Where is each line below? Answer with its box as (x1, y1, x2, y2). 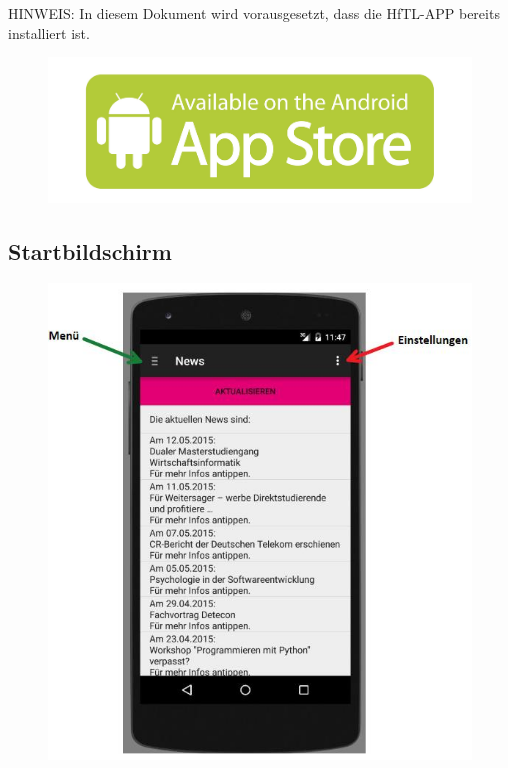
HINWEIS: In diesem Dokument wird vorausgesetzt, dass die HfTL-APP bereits (8, 3, 500, 23)
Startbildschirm (8, 235, 172, 266)
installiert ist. (8, 22, 90, 43)
